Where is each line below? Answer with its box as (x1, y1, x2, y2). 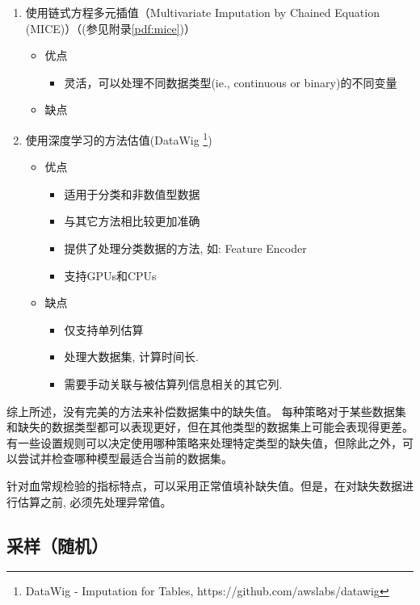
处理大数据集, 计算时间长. (64, 348, 199, 365)
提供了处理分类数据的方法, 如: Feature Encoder (64, 240, 307, 256)
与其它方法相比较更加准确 (64, 212, 200, 229)
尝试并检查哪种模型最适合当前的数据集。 (17, 450, 233, 467)
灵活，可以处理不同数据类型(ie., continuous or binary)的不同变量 (64, 74, 397, 90)
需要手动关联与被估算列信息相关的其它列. (64, 375, 283, 392)
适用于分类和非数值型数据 (64, 185, 200, 202)
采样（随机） (6, 532, 108, 557)
